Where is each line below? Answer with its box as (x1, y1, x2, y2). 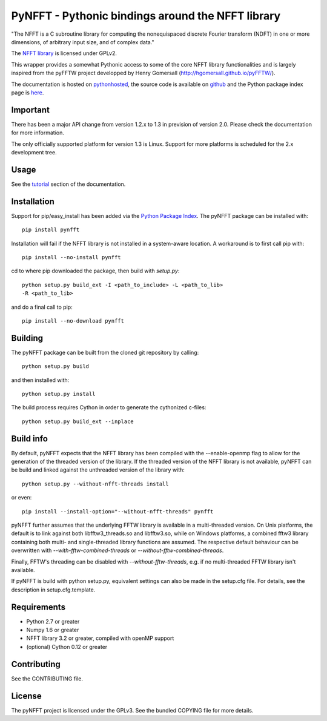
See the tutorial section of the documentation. (11, 180, 126, 188)
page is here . (11, 88, 44, 96)
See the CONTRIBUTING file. (11, 675, 83, 682)
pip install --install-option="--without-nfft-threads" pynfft (22, 508, 214, 515)
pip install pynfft (22, 226, 80, 233)
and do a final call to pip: (11, 303, 73, 311)
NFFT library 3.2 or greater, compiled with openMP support (26, 634, 174, 642)
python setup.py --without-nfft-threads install (22, 480, 169, 487)
